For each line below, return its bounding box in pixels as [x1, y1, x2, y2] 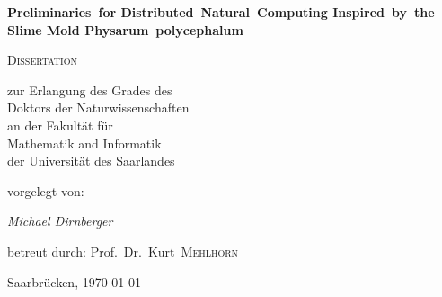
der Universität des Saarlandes [7, 151, 175, 170]
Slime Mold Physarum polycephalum [7, 20, 243, 39]
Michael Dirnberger [7, 211, 113, 230]
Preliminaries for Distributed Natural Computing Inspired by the [7, 3, 435, 21]
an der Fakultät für [7, 115, 113, 134]
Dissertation [7, 50, 77, 69]
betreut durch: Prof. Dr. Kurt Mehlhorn [7, 241, 239, 260]
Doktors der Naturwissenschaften [7, 98, 190, 117]
